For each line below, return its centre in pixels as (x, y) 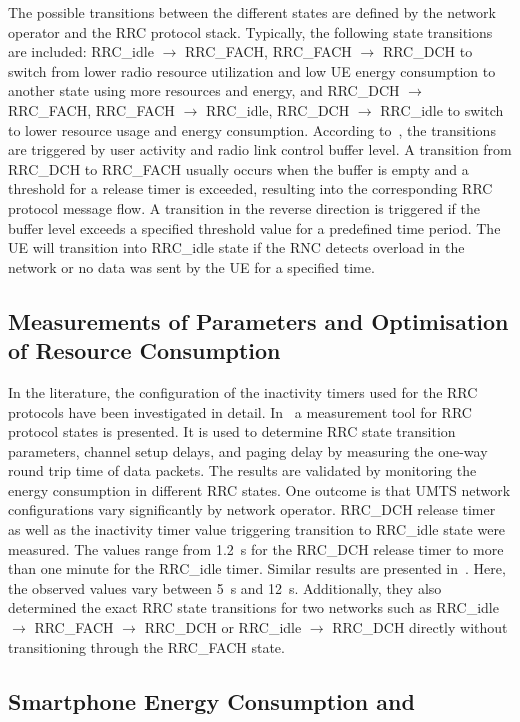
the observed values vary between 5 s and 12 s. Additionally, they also (225, 587)
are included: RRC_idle (81, 51)
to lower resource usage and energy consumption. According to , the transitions (252, 129)
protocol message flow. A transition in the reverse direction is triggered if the (244, 207)
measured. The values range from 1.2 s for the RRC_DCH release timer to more (256, 548)
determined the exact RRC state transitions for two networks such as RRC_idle (253, 607)
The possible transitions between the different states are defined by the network (252, 12)
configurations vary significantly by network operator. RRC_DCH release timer (252, 509)
